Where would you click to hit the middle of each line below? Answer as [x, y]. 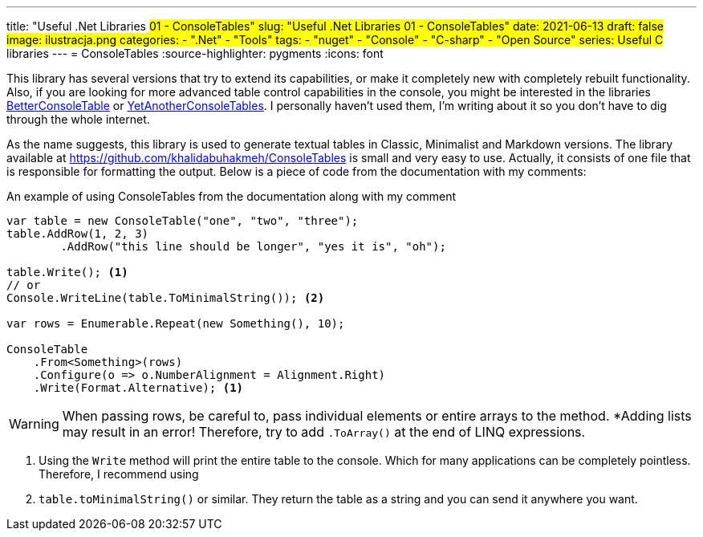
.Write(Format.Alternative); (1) [138, 388]
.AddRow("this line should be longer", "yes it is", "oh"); [253, 246]
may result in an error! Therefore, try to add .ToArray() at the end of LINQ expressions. [324, 432]
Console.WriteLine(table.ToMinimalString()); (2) [166, 298]
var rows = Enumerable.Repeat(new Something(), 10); [176, 323]
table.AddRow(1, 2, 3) [78, 234]
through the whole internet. [78, 119]
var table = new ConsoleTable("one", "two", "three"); [183, 221]
